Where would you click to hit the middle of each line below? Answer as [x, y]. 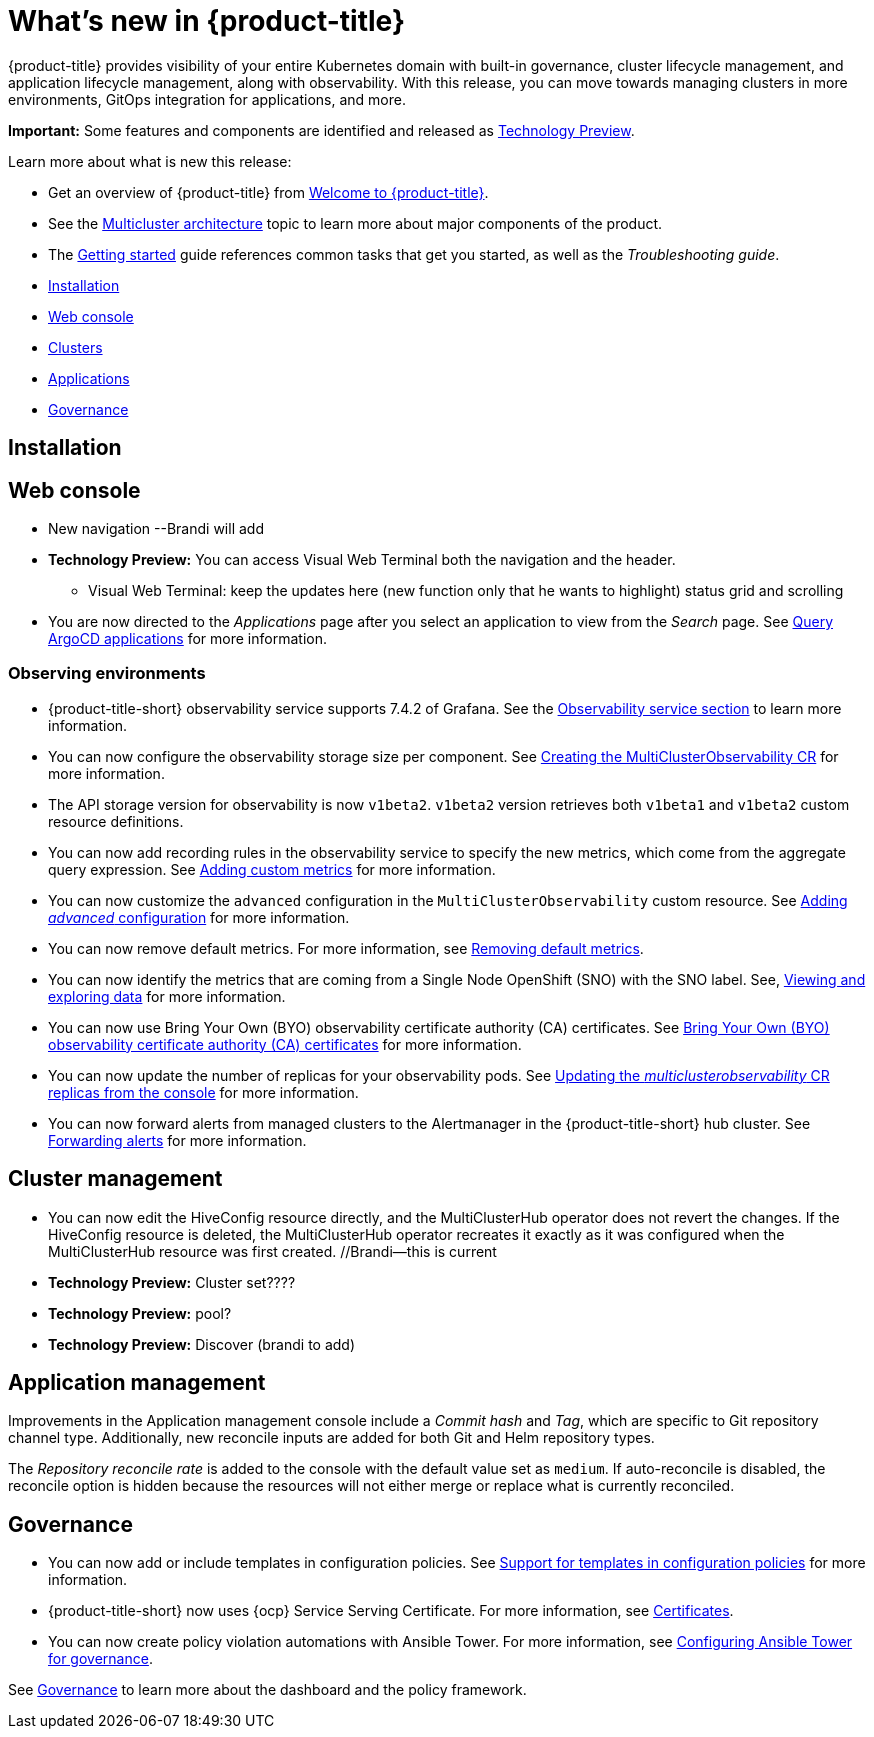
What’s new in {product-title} [207, 21]
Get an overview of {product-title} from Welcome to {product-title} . [268, 192]
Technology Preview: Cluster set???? [172, 1282]
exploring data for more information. [167, 996]
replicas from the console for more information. [203, 1092]
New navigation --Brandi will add [156, 529]
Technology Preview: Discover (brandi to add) [202, 1344]
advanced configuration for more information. [199, 917]
